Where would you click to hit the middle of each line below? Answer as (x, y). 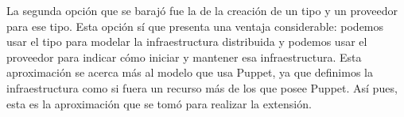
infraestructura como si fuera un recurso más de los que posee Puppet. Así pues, (202, 87)
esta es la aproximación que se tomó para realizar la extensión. (159, 103)
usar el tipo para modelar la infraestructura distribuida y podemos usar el (187, 42)
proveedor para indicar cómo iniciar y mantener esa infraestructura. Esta (184, 57)
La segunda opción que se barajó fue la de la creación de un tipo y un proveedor (202, 10)
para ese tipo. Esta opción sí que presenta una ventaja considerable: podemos (195, 26)
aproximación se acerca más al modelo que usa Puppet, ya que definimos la (190, 72)
